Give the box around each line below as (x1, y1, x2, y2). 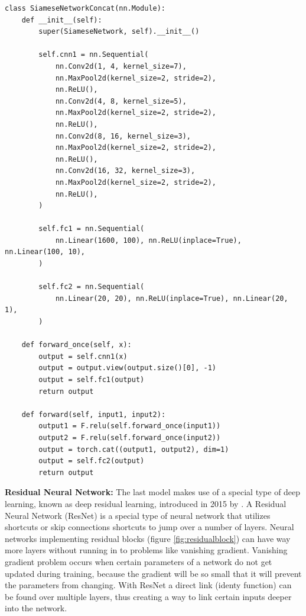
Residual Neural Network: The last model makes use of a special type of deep (5, 486, 301, 498)
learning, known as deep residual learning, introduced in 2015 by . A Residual (5, 497, 287, 509)
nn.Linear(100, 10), (5, 248, 86, 256)
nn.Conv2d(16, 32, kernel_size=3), (55, 166, 196, 175)
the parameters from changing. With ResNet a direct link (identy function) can (5, 579, 292, 591)
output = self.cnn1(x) (38, 352, 128, 361)
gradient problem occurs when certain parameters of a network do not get (5, 555, 272, 567)
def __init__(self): (21, 15, 102, 24)
